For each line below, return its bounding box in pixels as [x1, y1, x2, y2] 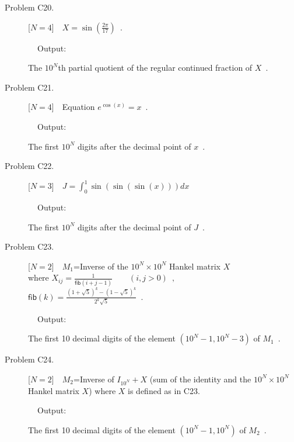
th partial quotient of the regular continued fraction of [58, 61, 253, 74]
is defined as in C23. [128, 384, 200, 396]
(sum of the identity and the [149, 372, 251, 385]
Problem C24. [5, 353, 54, 365]
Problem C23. [5, 240, 54, 253]
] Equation [51, 101, 95, 113]
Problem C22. [5, 160, 54, 172]
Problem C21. [5, 81, 54, 93]
